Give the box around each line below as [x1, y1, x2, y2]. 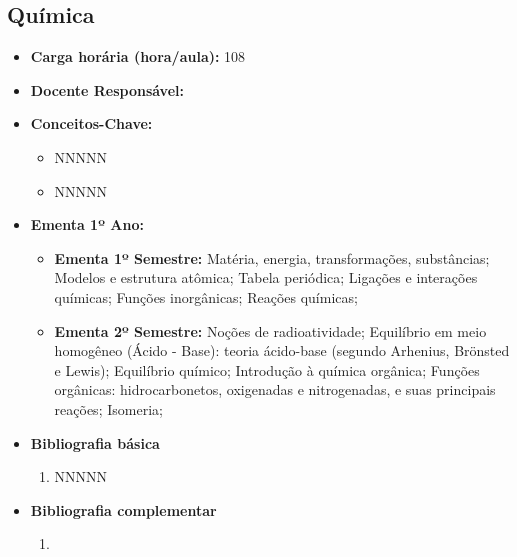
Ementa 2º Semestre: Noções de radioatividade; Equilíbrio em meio [54, 320, 487, 341]
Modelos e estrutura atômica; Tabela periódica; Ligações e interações [54, 267, 478, 288]
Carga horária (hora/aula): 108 [30, 46, 246, 67]
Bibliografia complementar [30, 499, 217, 520]
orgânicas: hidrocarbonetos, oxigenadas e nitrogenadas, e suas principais [54, 379, 496, 400]
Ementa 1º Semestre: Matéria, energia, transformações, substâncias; [54, 247, 490, 268]
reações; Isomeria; [54, 398, 163, 419]
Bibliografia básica [30, 432, 160, 453]
